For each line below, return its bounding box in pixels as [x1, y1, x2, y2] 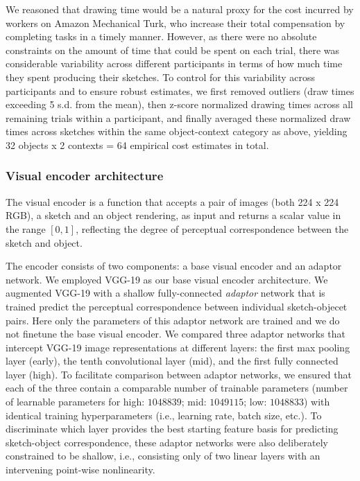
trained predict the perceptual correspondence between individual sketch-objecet [6, 299, 348, 313]
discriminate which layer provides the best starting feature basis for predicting [6, 421, 338, 436]
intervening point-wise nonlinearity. [6, 462, 155, 477]
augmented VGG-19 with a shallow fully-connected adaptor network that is [6, 286, 325, 300]
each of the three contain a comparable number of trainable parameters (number [6, 381, 348, 395]
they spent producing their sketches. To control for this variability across [6, 69, 315, 84]
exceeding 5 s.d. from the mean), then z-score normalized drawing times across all [6, 97, 354, 112]
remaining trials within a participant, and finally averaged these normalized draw [6, 110, 351, 125]
